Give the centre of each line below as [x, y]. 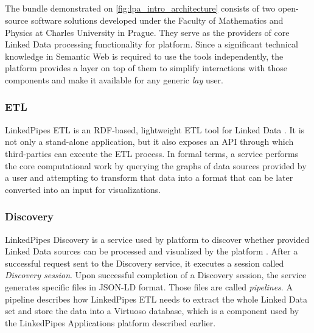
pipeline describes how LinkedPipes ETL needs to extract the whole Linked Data [156, 299]
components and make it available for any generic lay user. [114, 79]
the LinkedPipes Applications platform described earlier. [110, 322]
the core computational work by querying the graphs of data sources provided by [156, 165]
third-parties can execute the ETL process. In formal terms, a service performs [152, 153]
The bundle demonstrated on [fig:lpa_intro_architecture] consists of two [140, 8]
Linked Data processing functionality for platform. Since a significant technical [152, 44]
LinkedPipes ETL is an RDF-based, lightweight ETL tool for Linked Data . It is [155, 129]
